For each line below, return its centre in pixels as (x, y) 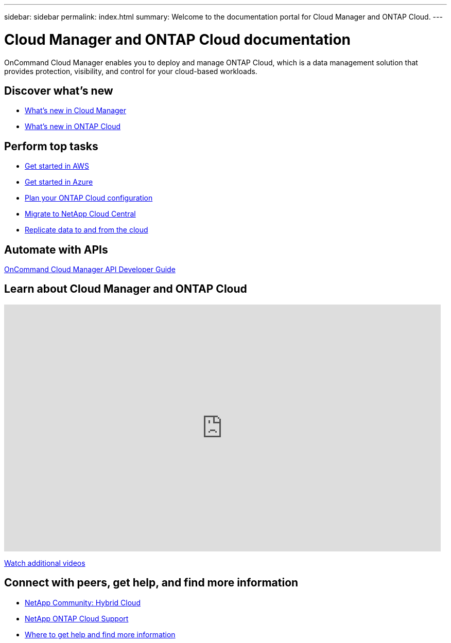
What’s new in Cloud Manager (76, 111)
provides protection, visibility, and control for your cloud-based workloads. (131, 71)
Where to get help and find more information (100, 634)
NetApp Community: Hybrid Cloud (83, 602)
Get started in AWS (57, 166)
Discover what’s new (59, 91)
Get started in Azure (59, 182)
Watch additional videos (45, 563)
